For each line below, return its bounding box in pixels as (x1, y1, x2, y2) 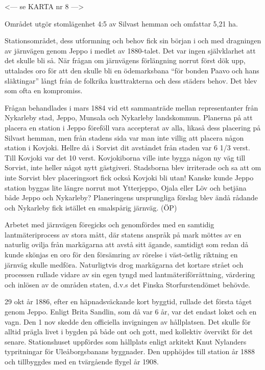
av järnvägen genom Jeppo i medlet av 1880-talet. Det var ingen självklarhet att (5, 45, 256, 56)
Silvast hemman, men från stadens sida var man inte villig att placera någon (5, 132, 244, 143)
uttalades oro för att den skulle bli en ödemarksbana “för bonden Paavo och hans (5, 65, 259, 75)
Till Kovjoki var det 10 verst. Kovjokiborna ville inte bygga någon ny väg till (5, 152, 246, 163)
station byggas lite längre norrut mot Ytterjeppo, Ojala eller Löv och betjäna (5, 182, 247, 193)
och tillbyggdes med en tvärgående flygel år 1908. (5, 356, 159, 366)
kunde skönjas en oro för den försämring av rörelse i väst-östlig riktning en (5, 249, 238, 260)
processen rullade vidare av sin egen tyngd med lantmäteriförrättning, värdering (5, 269, 255, 280)
